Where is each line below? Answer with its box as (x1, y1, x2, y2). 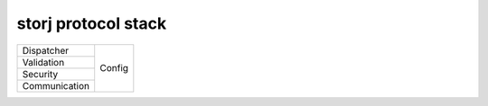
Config (99, 62, 129, 75)
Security (22, 67, 59, 80)
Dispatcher (22, 44, 70, 57)
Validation (22, 56, 65, 68)
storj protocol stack (16, 13, 167, 33)
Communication (22, 79, 90, 92)
